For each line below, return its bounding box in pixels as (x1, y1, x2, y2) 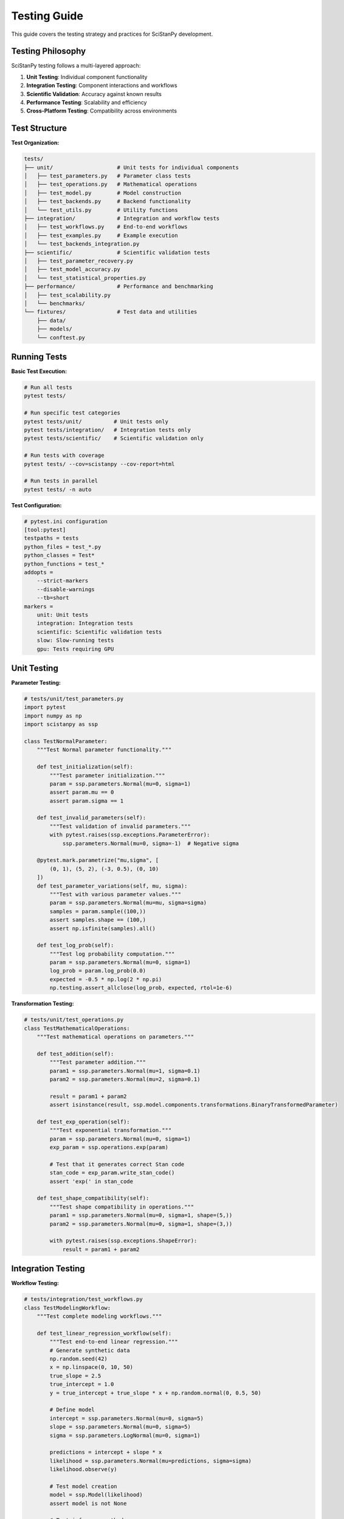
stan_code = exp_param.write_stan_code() (49, 1170, 175, 1176)
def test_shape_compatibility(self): (36, 1195, 150, 1202)
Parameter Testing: (11, 679, 61, 686)
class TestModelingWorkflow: (24, 1304, 111, 1311)
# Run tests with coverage (24, 452, 105, 459)
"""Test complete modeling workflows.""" (36, 1313, 162, 1320)
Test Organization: (11, 139, 60, 146)
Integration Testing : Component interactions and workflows (26, 82, 177, 89)
